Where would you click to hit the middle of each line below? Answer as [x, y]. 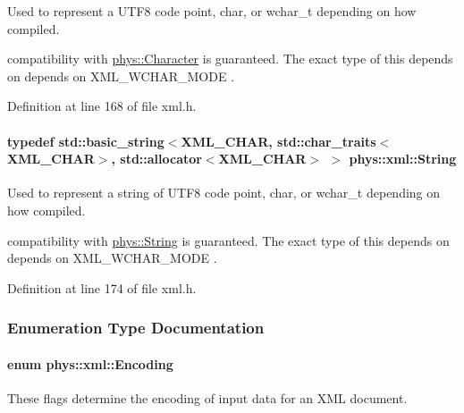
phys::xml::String [403, 159]
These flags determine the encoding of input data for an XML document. [207, 397]
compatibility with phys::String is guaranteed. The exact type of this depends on [228, 240]
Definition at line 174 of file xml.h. [102, 287]
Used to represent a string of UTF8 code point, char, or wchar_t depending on [224, 193]
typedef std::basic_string [86, 141]
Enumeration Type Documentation [136, 328]
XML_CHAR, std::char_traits [278, 141]
